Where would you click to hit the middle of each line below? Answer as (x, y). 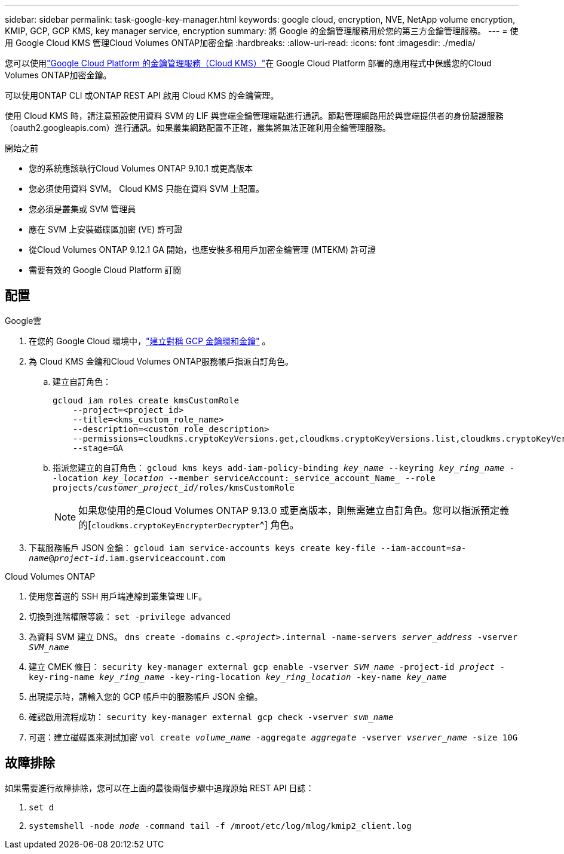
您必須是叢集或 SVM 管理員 (82, 209)
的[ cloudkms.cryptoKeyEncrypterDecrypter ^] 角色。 (189, 524)
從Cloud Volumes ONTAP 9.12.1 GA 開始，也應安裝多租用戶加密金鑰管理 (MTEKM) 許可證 (203, 250)
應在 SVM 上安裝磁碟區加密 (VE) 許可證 (106, 229)
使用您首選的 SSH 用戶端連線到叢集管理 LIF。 (118, 596)
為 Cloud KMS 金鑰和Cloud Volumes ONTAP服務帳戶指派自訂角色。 (161, 361)
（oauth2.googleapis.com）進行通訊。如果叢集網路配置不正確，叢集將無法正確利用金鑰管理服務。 (198, 128)
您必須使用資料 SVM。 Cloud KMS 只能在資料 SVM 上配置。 (147, 189)
